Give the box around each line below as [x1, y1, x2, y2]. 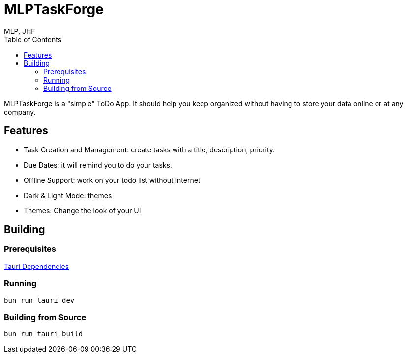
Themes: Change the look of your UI [24, 206, 141, 215]
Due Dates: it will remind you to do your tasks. [24, 160, 172, 169]
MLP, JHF [4, 27, 35, 35]
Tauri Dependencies [4, 262, 69, 270]
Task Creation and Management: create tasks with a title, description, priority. [24, 145, 275, 154]
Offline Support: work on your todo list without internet [24, 176, 201, 184]
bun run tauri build [4, 330, 83, 338]
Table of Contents [4, 35, 62, 44]
